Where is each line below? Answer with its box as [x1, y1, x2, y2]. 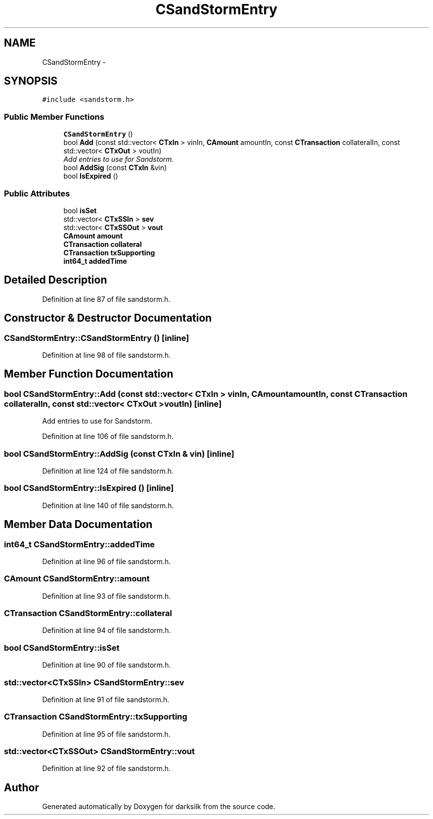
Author [4, 781, 39, 794]
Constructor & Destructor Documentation [4, 312, 212, 325]
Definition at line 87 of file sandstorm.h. [42, 294, 171, 303]
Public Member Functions [4, 111, 104, 122]
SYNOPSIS [4, 75, 58, 88]
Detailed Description [4, 274, 107, 287]
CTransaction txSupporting [63, 248, 155, 257]
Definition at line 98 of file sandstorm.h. [42, 351, 171, 359]
